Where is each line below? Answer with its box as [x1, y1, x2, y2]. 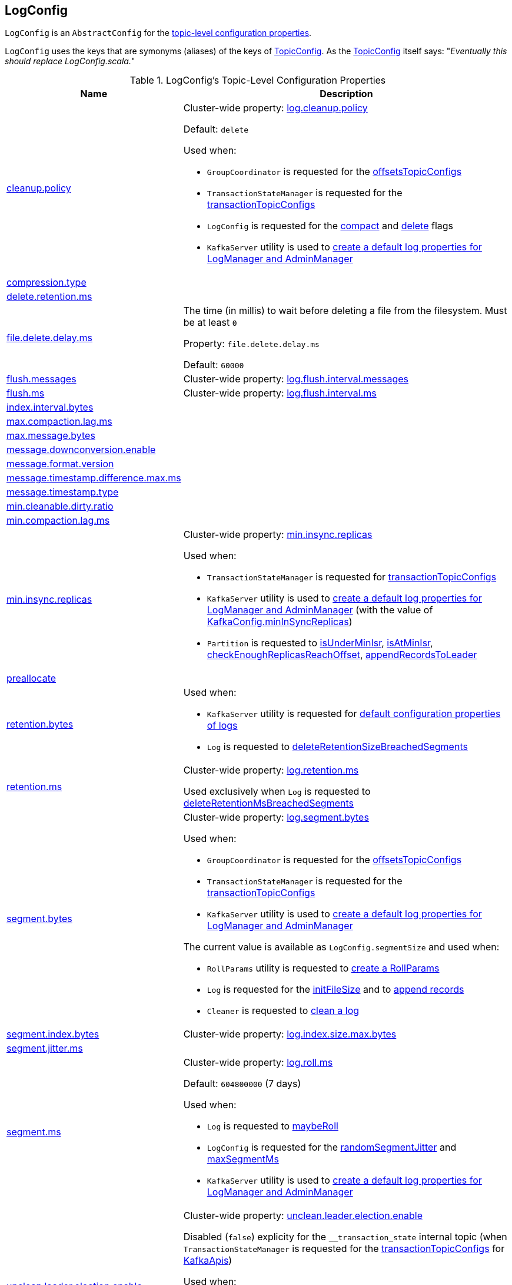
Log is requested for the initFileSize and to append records [207, 983, 464, 996]
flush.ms [6, 387, 45, 399]
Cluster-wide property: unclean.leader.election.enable [183, 1210, 423, 1222]
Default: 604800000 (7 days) [183, 1078, 301, 1090]
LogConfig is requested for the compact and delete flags [207, 220, 454, 232]
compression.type [6, 276, 87, 289]
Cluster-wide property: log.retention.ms [183, 764, 359, 777]
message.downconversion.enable [6, 444, 156, 456]
